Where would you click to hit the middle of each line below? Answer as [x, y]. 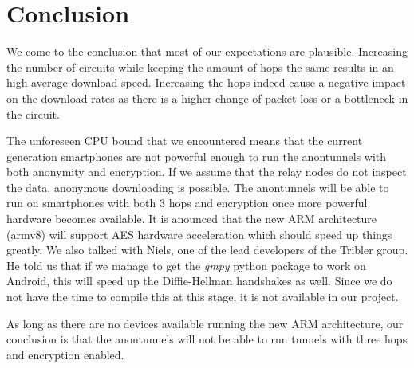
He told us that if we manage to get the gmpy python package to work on [186, 265]
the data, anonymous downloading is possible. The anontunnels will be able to [198, 187]
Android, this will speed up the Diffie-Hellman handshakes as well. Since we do [199, 281]
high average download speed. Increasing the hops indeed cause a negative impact [206, 82]
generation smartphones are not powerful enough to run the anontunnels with [197, 156]
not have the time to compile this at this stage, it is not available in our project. [203, 297]
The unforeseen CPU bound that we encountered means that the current [185, 141]
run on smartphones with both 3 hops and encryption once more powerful [187, 203]
